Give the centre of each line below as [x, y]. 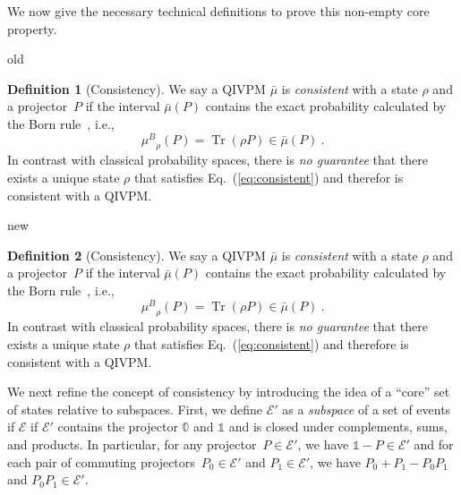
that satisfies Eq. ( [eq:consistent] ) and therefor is [269, 178]
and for [434, 444]
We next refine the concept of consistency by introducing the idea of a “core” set [229, 392]
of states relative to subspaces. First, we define [135, 409]
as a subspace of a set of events [367, 409]
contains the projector [118, 427]
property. [32, 28]
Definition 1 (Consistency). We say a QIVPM [137, 88]
